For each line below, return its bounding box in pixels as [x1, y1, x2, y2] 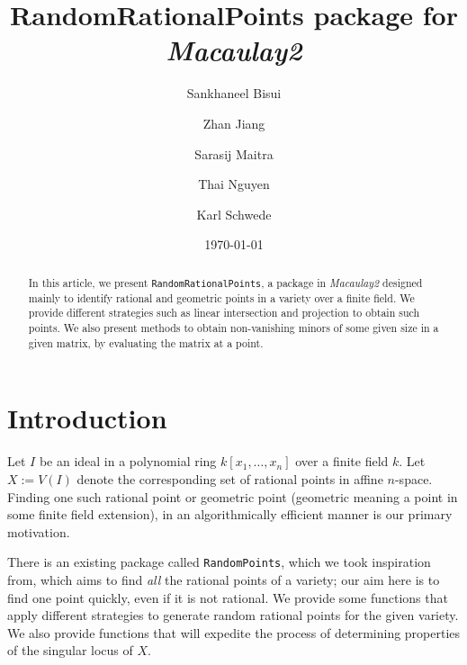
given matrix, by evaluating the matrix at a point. [28, 335, 264, 350]
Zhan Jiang [202, 113, 265, 132]
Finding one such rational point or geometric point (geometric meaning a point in [7, 487, 458, 506]
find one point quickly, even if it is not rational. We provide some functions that [7, 588, 448, 607]
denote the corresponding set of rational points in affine [76, 469, 383, 488]
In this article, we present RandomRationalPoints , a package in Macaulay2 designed [28, 274, 423, 290]
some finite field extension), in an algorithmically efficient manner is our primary [7, 505, 453, 524]
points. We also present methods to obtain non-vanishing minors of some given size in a [28, 320, 439, 336]
